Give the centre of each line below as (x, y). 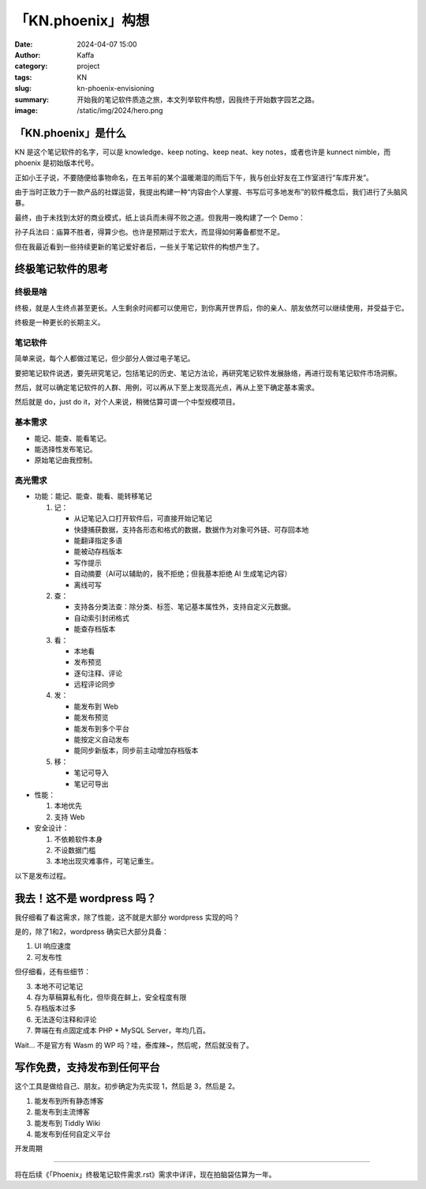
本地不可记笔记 (58, 986)
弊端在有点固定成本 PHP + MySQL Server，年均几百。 (122, 1030)
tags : (23, 77)
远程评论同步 (95, 684)
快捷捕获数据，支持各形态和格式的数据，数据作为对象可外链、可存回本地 (191, 529)
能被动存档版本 (98, 551)
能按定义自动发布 (101, 739)
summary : (32, 100)
